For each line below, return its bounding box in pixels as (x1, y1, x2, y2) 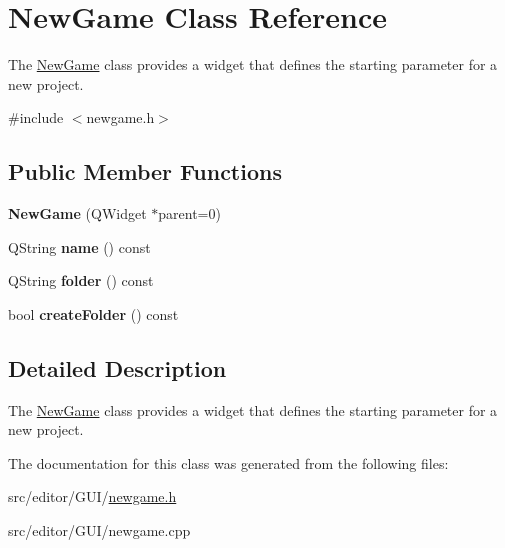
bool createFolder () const (8, 303, 179, 324)
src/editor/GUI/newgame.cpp (8, 520, 191, 541)
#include (8, 107, 64, 128)
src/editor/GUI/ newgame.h (8, 486, 177, 507)
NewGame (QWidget (8, 203, 147, 224)
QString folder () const (8, 270, 154, 291)
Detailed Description (8, 352, 227, 383)
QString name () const (8, 236, 151, 257)
